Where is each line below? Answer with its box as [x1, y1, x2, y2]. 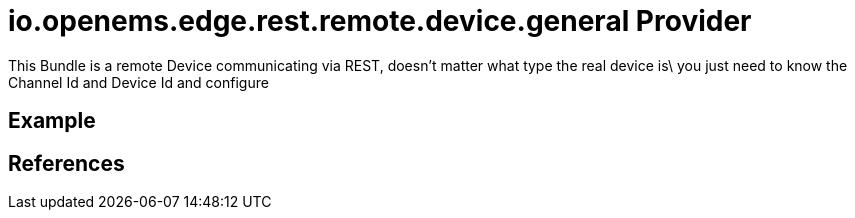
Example [8, 108, 96, 134]
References [8, 150, 125, 176]
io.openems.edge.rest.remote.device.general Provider [8, 4, 752, 38]
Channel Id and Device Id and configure [8, 73, 269, 91]
